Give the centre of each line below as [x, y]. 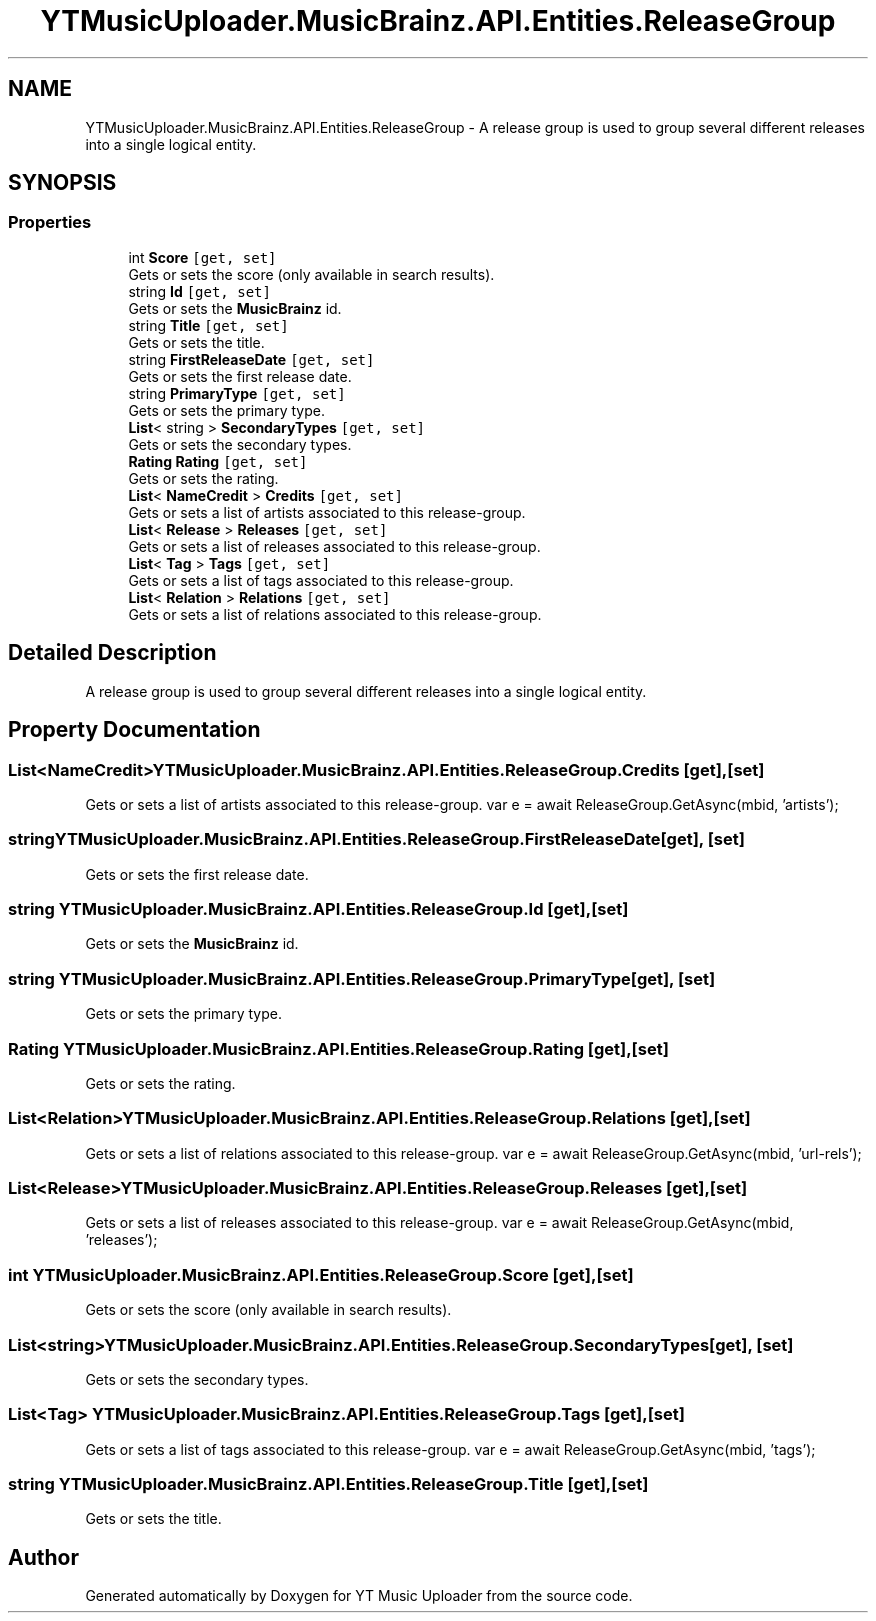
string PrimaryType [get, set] [237, 393]
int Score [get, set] [202, 257]
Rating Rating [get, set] [218, 461]
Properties [50, 222]
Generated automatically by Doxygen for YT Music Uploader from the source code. [359, 1596]
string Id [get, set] [199, 291]
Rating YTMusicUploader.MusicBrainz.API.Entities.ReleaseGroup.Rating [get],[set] [338, 1048]
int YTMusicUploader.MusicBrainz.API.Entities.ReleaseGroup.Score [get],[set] [321, 1274]
